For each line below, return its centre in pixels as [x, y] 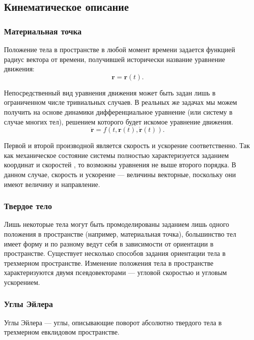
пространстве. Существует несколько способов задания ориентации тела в [115, 253]
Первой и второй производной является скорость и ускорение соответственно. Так [127, 145]
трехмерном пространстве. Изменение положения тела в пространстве [109, 263]
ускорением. [22, 282]
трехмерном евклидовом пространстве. [62, 332]
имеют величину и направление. [52, 184]
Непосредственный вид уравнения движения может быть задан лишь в [110, 92]
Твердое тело [28, 206]
